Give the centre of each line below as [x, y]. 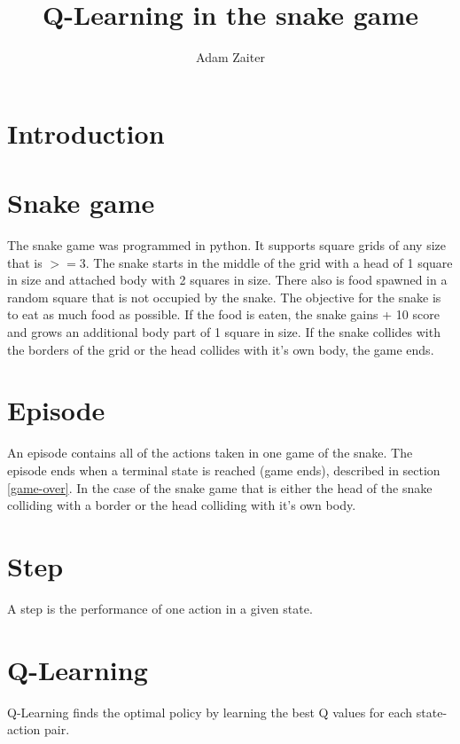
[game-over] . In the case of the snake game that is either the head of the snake [220, 487]
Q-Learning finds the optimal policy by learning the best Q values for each [210, 712]
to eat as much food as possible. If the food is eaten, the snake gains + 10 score [223, 314]
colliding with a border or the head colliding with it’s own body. [182, 505]
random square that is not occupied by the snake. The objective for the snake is [224, 297]
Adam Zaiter [230, 57]
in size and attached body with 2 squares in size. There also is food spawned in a [227, 280]
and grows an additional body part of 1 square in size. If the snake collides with [224, 332]
